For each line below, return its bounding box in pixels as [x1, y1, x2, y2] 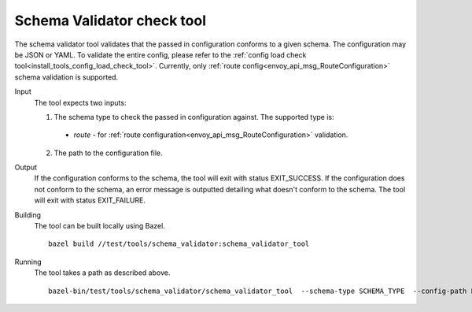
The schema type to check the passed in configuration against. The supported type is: [53, 112, 334, 121]
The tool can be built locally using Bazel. [34, 221, 165, 231]
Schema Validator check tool [14, 12, 206, 29]
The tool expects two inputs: [34, 98, 127, 107]
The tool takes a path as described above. [34, 268, 171, 277]
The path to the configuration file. [53, 148, 163, 158]
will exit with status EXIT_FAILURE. [34, 195, 146, 205]
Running [14, 257, 42, 266]
